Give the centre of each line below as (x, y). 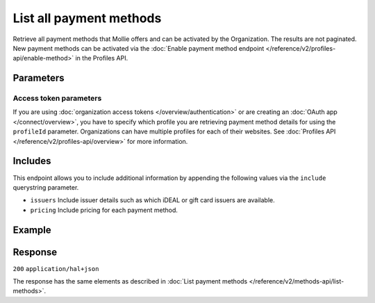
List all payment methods (87, 18)
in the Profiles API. (102, 58)
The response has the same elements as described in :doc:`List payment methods (130, 281)
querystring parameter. (46, 187)
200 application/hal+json (56, 269)
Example (32, 230)
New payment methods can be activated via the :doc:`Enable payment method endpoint (139, 48)
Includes (32, 161)
